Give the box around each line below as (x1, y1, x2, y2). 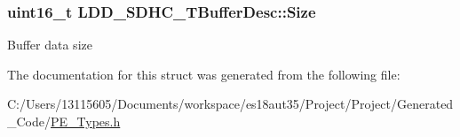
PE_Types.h (51, 112, 121, 130)
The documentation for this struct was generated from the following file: (7, 65, 401, 83)
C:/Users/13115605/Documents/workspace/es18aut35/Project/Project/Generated (7, 95, 454, 113)
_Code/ (7, 112, 51, 130)
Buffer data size (7, 35, 92, 54)
